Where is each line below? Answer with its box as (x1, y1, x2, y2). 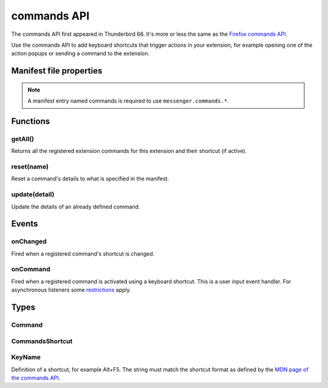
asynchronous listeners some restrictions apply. (11, 286, 132, 294)
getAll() (11, 134, 35, 143)
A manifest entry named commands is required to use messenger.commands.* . (27, 97, 229, 104)
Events (11, 219, 38, 229)
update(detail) (11, 190, 55, 199)
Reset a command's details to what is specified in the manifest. (11, 175, 169, 182)
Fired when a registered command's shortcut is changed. (11, 250, 155, 257)
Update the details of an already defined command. (11, 203, 140, 210)
